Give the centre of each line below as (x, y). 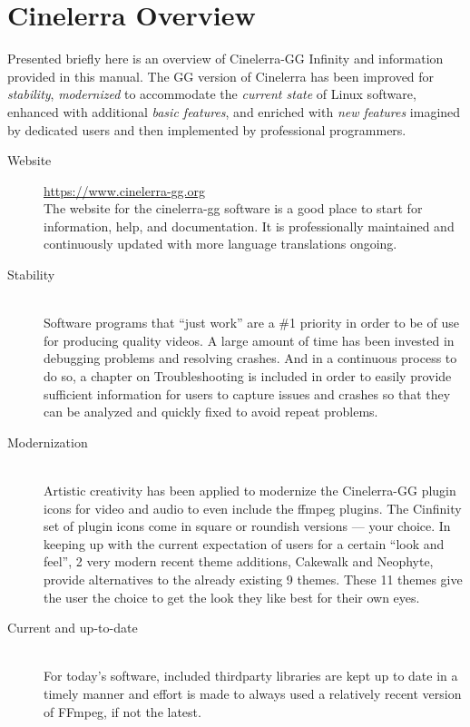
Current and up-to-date (73, 628)
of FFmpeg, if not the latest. (122, 711)
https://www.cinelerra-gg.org (124, 190)
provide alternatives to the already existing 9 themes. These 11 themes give (253, 579)
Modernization (48, 442)
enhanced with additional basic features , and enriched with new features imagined (234, 111)
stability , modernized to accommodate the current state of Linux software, (212, 94)
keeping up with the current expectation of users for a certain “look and (244, 543)
